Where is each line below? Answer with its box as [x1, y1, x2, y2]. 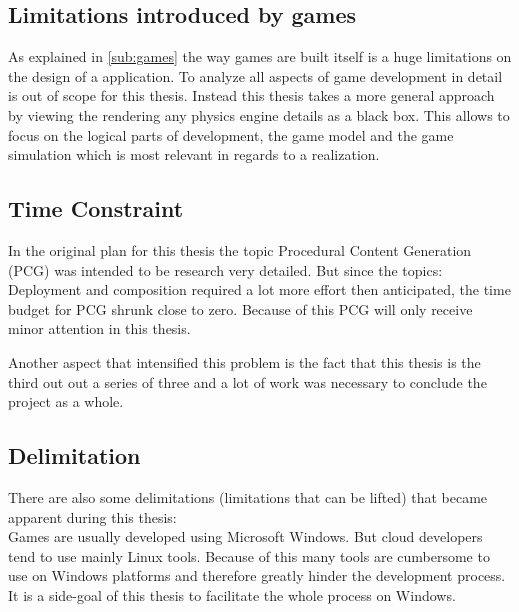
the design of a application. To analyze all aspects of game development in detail [8, 65, 503, 86]
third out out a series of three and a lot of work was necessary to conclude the [8, 371, 487, 392]
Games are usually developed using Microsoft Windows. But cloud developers [8, 526, 483, 547]
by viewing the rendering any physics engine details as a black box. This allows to [8, 104, 510, 125]
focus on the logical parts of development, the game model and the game [8, 124, 454, 145]
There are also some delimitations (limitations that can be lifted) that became [8, 486, 488, 507]
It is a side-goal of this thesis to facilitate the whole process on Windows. [8, 584, 456, 605]
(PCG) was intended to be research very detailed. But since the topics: [8, 259, 443, 280]
